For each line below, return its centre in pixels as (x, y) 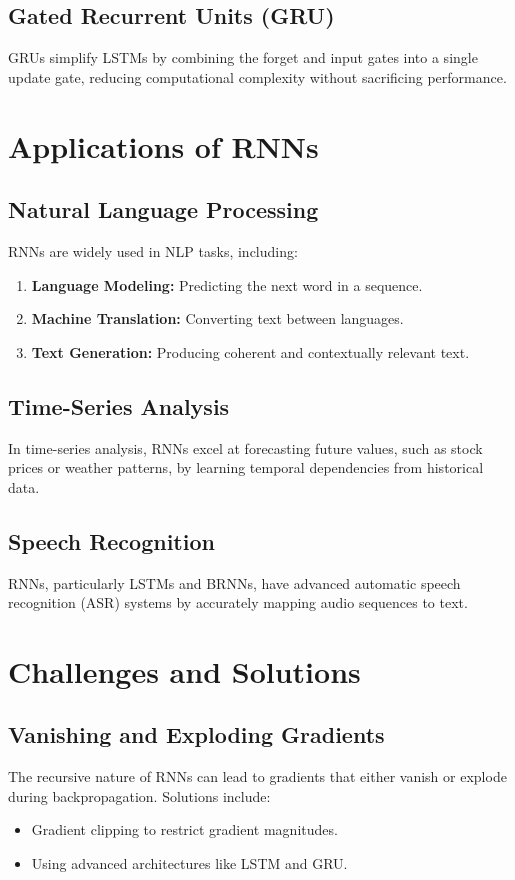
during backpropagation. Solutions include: (139, 795)
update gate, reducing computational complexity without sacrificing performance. (257, 76)
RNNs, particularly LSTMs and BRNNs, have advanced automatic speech (234, 582)
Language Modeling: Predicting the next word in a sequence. (227, 284)
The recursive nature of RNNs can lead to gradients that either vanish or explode (257, 776)
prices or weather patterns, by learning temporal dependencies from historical (246, 467)
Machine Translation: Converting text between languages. (217, 318)
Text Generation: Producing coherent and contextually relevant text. (250, 351)
